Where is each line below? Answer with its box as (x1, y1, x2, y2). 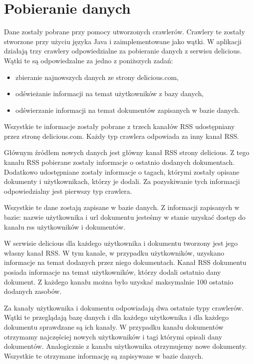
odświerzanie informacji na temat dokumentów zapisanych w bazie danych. (15, 104, 240, 115)
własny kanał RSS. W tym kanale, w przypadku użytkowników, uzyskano (4, 247, 225, 258)
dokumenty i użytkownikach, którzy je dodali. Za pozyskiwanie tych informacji (4, 176, 240, 186)
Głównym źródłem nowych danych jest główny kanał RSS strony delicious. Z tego (4, 147, 250, 157)
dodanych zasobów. (4, 286, 62, 296)
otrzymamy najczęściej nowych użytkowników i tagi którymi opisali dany (4, 331, 222, 341)
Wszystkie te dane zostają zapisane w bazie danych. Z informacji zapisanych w (4, 202, 240, 212)
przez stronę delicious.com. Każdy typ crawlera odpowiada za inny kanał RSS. (4, 130, 239, 141)
